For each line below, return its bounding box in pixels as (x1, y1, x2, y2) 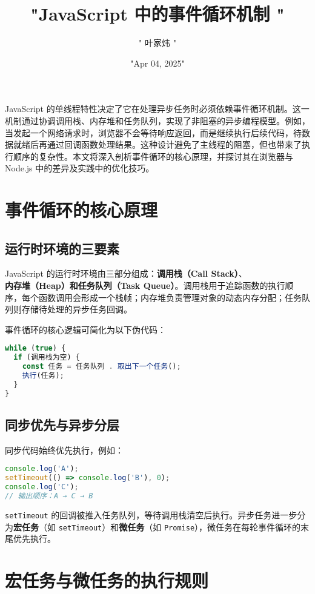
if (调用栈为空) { (13, 353, 80, 362)
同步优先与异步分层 (5, 415, 119, 434)
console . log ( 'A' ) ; (5, 464, 79, 474)
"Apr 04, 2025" (130, 56, 185, 69)
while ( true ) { (5, 344, 66, 353)
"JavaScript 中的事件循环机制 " (30, 1, 285, 26)
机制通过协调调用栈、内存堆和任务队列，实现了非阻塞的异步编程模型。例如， (5, 114, 310, 127)
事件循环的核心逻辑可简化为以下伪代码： (5, 323, 166, 335)
